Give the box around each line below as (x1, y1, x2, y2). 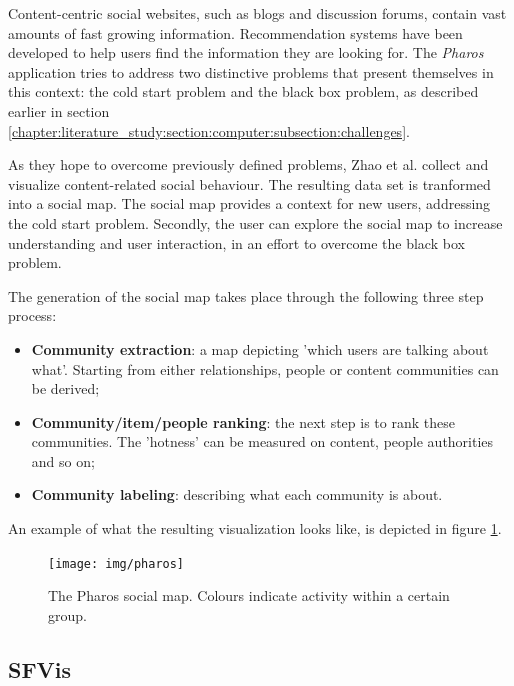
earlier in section (8, 100, 110, 121)
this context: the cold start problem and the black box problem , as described (8, 81, 479, 102)
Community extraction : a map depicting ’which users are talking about (31, 338, 489, 359)
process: (8, 305, 57, 326)
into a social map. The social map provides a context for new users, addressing (8, 193, 491, 214)
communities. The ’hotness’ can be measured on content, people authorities (31, 431, 494, 452)
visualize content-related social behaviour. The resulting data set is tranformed (8, 173, 491, 194)
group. (48, 604, 87, 625)
